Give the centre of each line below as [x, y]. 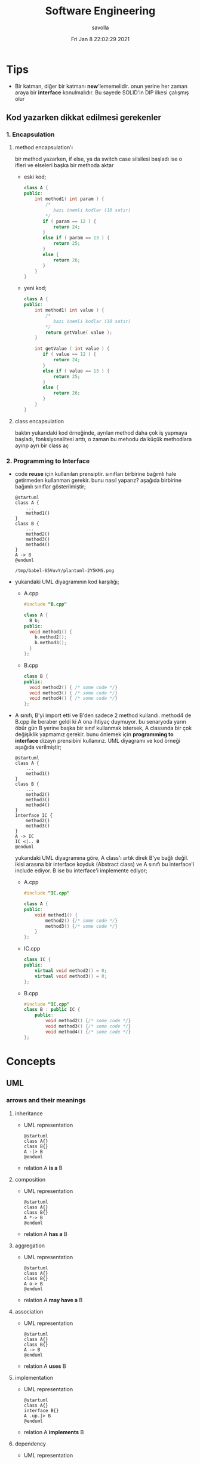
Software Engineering [100, 11]
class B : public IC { [52, 1010]
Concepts [31, 1061]
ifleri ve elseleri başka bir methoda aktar [64, 165]
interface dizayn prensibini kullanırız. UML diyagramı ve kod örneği [98, 741]
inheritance [29, 1113]
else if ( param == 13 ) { [76, 238]
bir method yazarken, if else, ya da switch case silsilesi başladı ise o [99, 159]
